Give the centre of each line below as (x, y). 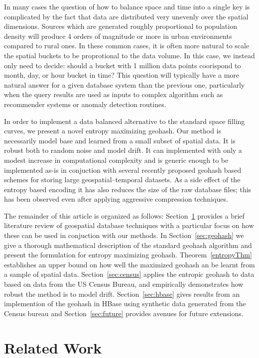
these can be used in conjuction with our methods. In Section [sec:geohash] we (124, 235)
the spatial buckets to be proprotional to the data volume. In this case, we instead (129, 55)
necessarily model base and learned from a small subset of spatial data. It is (120, 140)
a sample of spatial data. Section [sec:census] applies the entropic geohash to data (129, 274)
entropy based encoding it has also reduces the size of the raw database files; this (128, 189)
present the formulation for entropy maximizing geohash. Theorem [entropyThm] (128, 255)
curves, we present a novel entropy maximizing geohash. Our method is (113, 131)
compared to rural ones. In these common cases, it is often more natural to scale (127, 46)
